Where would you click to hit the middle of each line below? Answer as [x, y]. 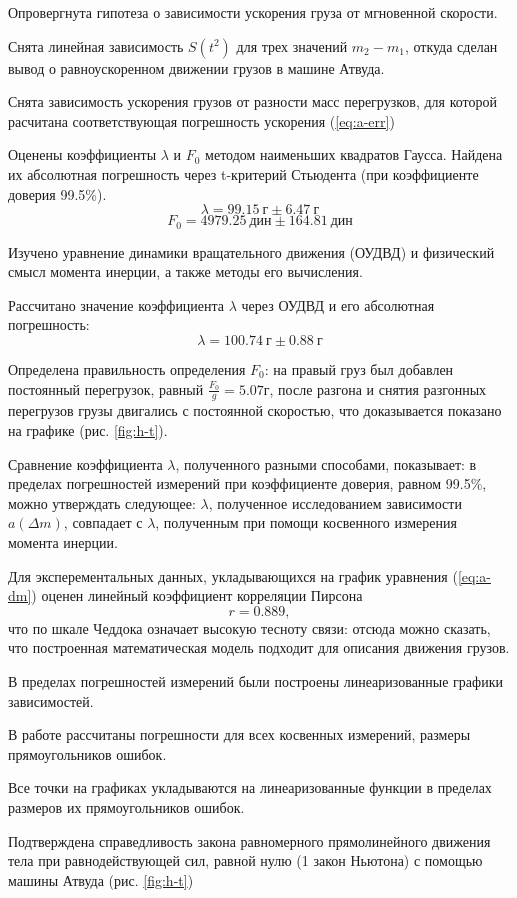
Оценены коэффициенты [82, 154]
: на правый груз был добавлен [359, 368]
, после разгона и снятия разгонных [378, 388]
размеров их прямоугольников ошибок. [126, 806]
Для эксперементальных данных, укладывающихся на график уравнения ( [233, 575]
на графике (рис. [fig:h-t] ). [88, 430]
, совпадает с [103, 522]
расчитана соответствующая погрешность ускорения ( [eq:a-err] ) [201, 120]
